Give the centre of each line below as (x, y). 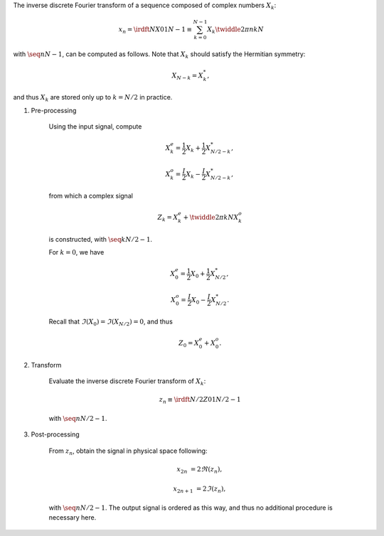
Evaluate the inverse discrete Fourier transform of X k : (127, 382)
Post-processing (55, 434)
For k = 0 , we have (76, 252)
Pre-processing (54, 110)
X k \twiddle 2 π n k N (235, 30)
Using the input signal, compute (95, 127)
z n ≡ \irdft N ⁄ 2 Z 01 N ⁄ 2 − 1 (200, 400)
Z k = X (168, 218)
